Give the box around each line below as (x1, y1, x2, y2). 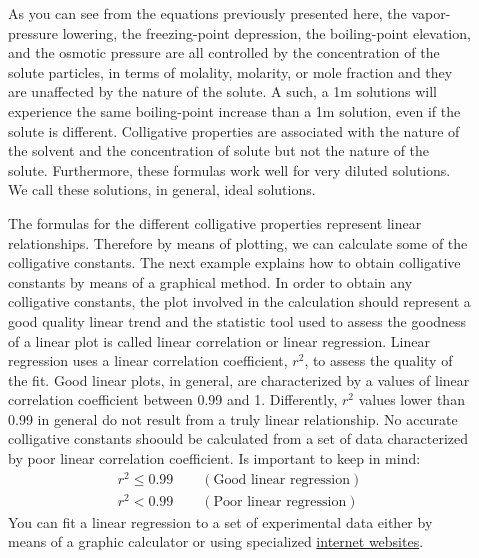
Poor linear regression (213, 494, 347, 509)
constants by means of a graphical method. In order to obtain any (8, 271, 413, 292)
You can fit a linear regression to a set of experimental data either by (8, 511, 433, 532)
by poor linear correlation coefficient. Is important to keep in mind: (8, 448, 421, 469)
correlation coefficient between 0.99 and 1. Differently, (8, 389, 338, 410)
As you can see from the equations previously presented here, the (8, 3, 407, 23)
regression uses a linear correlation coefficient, (8, 350, 288, 371)
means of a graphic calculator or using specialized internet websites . (8, 531, 424, 552)
